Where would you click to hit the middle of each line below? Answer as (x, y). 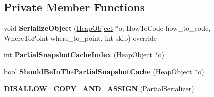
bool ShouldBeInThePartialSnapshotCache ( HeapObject (98, 71)
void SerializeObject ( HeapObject (59, 28)
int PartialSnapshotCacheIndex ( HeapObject (78, 54)
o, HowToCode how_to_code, (164, 28)
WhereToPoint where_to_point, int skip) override (81, 38)
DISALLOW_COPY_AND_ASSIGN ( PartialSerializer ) (99, 88)
